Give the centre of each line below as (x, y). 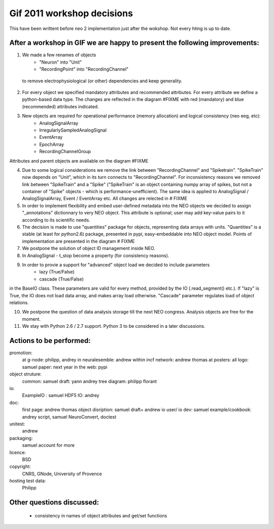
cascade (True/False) (61, 279)
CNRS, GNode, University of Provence (62, 474)
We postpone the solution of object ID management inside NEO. (89, 248)
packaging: (21, 438)
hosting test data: (28, 481)
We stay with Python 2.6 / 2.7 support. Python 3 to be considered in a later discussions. (114, 326)
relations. (19, 302)
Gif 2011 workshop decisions (71, 13)
